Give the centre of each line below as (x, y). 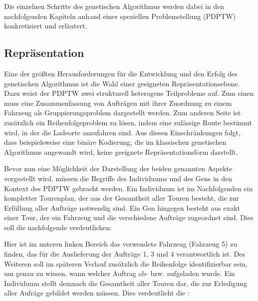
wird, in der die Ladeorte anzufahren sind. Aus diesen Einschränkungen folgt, (122, 132)
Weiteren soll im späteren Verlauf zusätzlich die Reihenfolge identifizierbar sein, (126, 263)
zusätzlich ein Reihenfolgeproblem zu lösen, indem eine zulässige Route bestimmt (128, 122)
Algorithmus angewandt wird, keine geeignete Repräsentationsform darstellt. (121, 151)
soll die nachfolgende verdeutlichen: (58, 227)
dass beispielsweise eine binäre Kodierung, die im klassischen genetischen (115, 142)
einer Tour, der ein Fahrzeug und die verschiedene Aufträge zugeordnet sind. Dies (129, 217)
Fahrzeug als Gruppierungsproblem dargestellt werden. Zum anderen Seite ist (123, 113)
